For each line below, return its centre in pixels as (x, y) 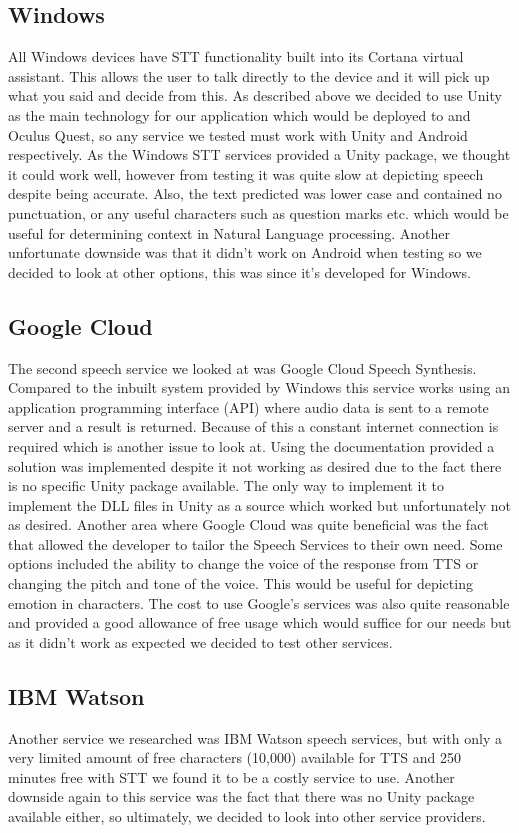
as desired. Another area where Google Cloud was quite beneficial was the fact (248, 524)
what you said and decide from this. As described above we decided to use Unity (255, 95)
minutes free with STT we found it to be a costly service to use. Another (231, 776)
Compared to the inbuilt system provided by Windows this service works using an (259, 387)
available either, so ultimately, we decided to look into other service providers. (247, 816)
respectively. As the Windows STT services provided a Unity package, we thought (259, 154)
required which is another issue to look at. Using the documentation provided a (251, 445)
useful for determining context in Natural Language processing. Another (229, 232)
